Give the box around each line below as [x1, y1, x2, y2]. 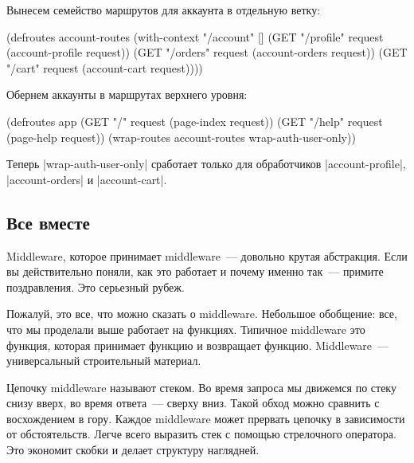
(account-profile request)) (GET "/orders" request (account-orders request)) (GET [6, 44, 408, 61]
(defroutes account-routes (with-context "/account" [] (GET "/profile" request [6, 28, 384, 45]
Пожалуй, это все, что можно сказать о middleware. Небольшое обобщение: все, [6, 305, 397, 322]
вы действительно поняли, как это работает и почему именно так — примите [6, 263, 384, 280]
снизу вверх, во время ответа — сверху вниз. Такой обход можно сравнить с [6, 394, 380, 411]
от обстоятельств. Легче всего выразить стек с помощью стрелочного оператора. [6, 426, 396, 442]
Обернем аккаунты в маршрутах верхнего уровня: [6, 86, 248, 103]
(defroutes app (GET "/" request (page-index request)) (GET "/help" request [6, 112, 383, 129]
